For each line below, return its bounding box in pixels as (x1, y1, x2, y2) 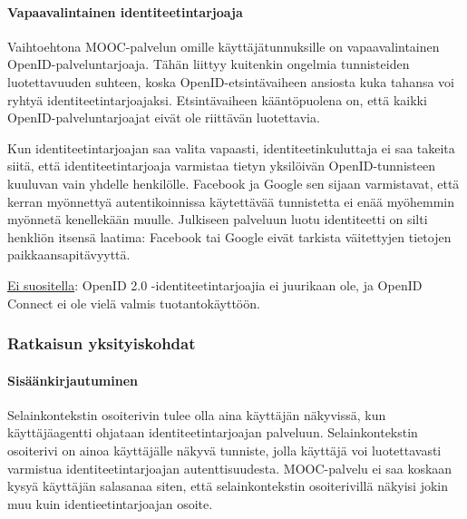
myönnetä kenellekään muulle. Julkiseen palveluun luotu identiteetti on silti (7, 210, 428, 229)
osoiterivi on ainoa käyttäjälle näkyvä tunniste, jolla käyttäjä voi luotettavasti (7, 440, 442, 459)
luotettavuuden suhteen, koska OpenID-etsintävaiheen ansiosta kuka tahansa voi (7, 72, 455, 91)
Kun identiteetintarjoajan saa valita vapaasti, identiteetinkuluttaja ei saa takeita (7, 138, 455, 157)
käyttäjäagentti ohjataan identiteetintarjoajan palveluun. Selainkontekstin (7, 423, 418, 442)
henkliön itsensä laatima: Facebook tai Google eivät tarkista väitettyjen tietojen (7, 227, 452, 246)
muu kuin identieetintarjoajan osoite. (7, 494, 213, 513)
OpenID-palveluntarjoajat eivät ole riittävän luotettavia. (7, 108, 320, 127)
